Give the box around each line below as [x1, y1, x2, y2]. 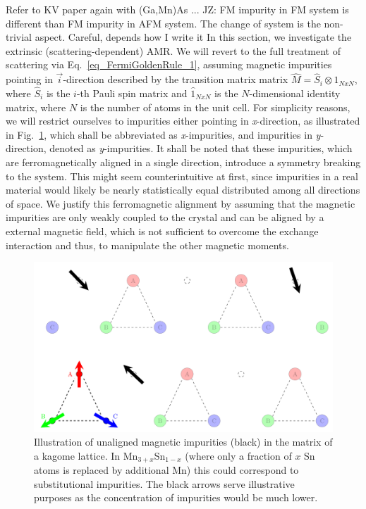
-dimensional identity [249, 86, 341, 100]
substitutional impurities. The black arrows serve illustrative [34, 476, 295, 491]
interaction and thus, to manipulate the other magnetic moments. [6, 237, 289, 252]
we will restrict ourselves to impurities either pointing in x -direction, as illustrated [6, 113, 360, 128]
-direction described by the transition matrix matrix [63, 72, 288, 87]
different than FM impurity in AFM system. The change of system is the [6, 15, 321, 30]
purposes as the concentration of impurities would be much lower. [34, 490, 318, 505]
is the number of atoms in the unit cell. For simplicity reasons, [80, 99, 350, 114]
